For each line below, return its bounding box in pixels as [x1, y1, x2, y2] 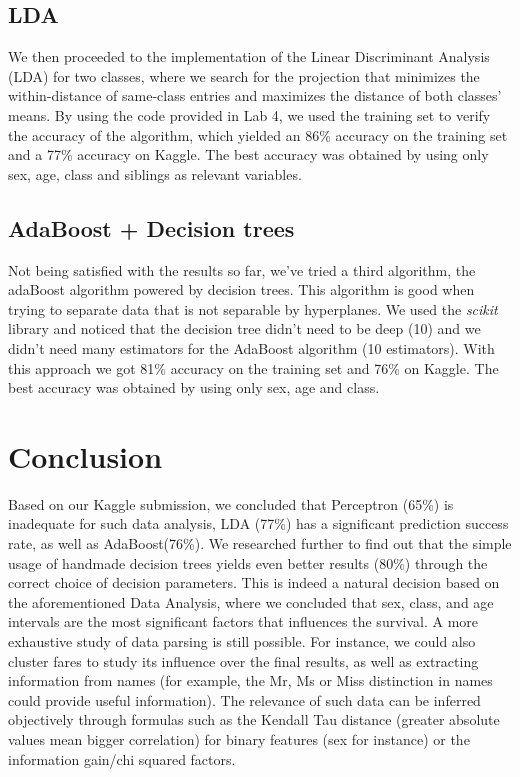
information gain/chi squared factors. [8, 748, 236, 769]
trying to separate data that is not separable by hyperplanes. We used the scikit [8, 298, 498, 319]
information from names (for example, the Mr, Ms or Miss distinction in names [8, 670, 493, 691]
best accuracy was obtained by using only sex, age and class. [8, 377, 380, 398]
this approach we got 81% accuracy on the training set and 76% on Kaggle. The [8, 357, 499, 378]
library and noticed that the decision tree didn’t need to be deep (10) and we [8, 318, 481, 339]
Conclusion [8, 435, 163, 476]
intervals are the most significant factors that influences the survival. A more [8, 611, 479, 632]
